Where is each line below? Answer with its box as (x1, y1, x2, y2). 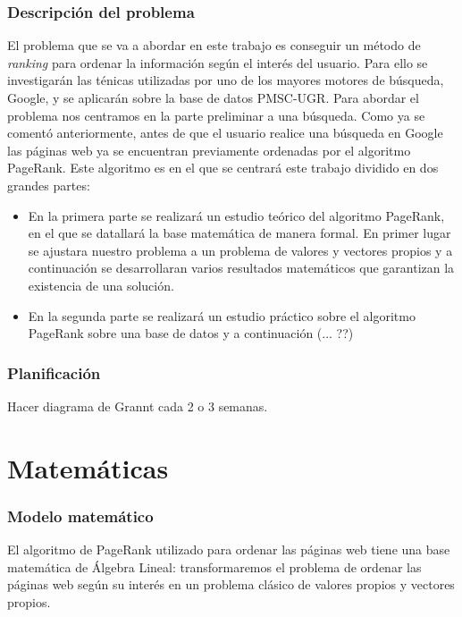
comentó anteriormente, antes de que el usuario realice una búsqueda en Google (7, 123, 443, 142)
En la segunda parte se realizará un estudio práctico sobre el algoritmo (28, 306, 416, 325)
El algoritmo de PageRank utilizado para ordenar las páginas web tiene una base (7, 540, 450, 559)
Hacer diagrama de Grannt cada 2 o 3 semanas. (7, 396, 268, 415)
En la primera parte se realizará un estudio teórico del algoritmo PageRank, (28, 206, 445, 224)
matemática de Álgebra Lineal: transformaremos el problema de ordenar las (7, 557, 422, 576)
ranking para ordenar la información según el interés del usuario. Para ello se (7, 53, 428, 72)
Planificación (7, 361, 101, 384)
